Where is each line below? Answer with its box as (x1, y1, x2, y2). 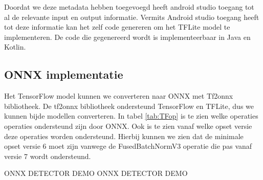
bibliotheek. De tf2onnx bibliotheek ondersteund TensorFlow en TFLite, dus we (4, 100, 254, 111)
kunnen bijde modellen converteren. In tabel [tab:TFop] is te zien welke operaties (4, 110, 258, 121)
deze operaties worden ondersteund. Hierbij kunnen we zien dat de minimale (4, 130, 244, 141)
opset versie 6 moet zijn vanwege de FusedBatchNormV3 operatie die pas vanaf (4, 141, 252, 151)
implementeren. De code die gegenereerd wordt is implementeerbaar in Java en (4, 31, 251, 42)
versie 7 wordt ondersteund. (4, 150, 91, 161)
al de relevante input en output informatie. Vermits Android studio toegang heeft (4, 11, 259, 22)
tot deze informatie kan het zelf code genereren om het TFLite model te (4, 21, 230, 32)
